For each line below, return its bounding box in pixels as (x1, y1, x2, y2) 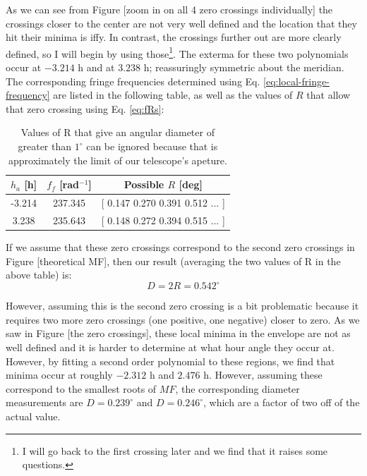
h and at (78, 60, 115, 75)
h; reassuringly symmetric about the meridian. (143, 60, 344, 75)
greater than (18, 139, 72, 153)
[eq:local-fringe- (263, 73, 330, 88)
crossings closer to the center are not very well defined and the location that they (6, 16, 357, 30)
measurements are (6, 395, 83, 410)
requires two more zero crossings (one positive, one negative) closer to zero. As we (6, 312, 360, 327)
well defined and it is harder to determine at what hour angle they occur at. (6, 340, 335, 355)
